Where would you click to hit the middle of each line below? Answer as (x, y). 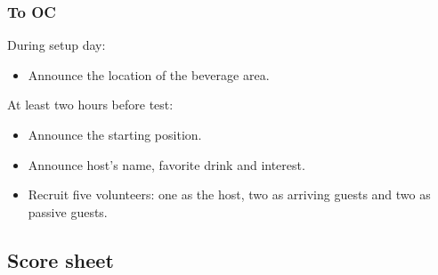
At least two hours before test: (90, 105)
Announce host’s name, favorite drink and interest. (166, 164)
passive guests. (68, 211)
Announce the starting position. (115, 134)
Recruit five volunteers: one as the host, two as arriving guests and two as (229, 194)
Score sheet (61, 259)
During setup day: (57, 45)
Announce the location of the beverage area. (149, 74)
